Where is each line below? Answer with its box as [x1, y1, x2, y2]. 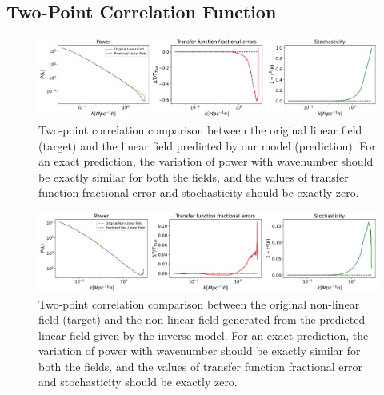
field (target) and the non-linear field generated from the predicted [38, 311, 366, 328]
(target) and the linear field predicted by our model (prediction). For [38, 137, 376, 154]
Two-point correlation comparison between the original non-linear [38, 295, 360, 312]
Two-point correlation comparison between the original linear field [38, 121, 362, 138]
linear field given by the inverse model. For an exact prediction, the [38, 326, 369, 343]
